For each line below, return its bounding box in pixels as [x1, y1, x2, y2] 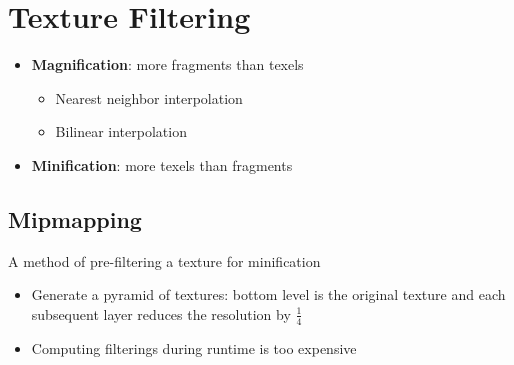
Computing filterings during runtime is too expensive [31, 337, 357, 358]
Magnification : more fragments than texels [31, 54, 304, 75]
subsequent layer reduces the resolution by [31, 303, 291, 324]
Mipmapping [8, 203, 142, 234]
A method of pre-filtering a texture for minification [8, 250, 321, 271]
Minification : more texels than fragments [31, 154, 293, 175]
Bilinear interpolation [55, 121, 187, 142]
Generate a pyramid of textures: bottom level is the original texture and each [31, 284, 506, 305]
